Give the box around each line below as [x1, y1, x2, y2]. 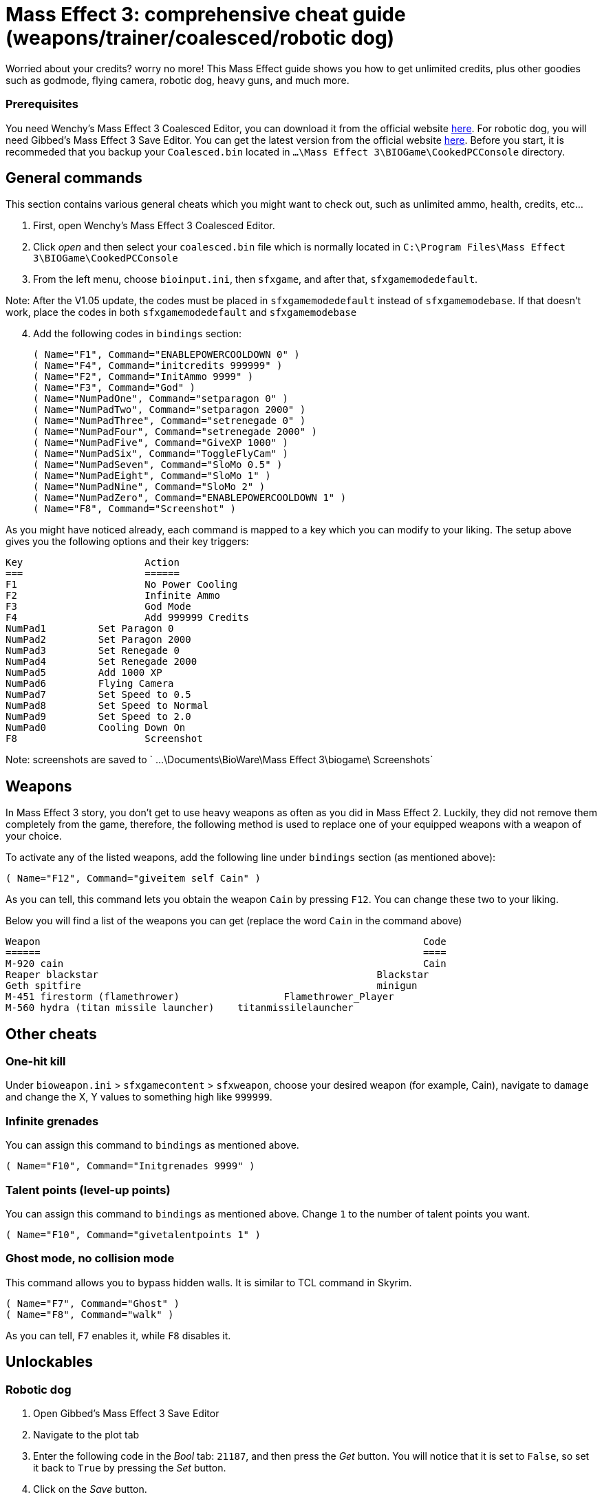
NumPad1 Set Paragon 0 [6, 623, 174, 635]
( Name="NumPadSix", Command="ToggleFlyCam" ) [33, 448, 288, 460]
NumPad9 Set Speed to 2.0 [6, 711, 191, 723]
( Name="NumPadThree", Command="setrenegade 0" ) [33, 415, 306, 427]
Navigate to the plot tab [33, 1428, 140, 1440]
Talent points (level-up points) [6, 1182, 171, 1197]
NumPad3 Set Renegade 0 [6, 645, 180, 657]
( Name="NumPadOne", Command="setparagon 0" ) [33, 393, 288, 405]
